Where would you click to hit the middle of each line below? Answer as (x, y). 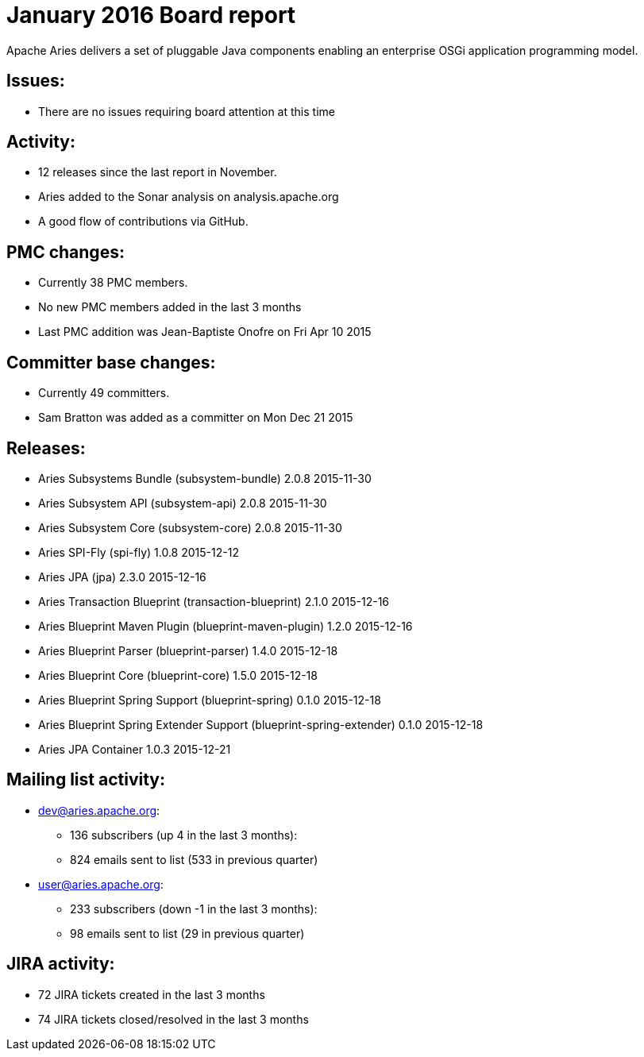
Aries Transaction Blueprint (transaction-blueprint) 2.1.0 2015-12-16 (214, 601)
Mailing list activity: (86, 780)
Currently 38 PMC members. (113, 283)
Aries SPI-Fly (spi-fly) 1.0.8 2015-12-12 (139, 552)
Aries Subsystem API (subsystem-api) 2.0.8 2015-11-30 (183, 503)
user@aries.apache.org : (101, 884)
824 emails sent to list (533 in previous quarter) (194, 859)
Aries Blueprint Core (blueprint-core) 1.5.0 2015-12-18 (178, 675)
